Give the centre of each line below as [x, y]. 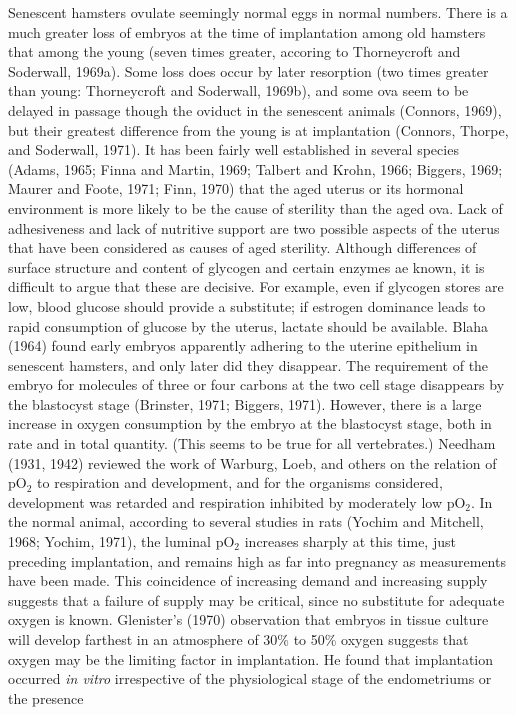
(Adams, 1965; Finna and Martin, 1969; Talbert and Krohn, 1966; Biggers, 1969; [255, 168]
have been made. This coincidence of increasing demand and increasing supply [248, 580]
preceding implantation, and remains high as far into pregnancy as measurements [257, 560]
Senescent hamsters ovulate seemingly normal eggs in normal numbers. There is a [258, 12]
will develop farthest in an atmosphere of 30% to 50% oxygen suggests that [238, 639]
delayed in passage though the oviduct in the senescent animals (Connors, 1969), [255, 109]
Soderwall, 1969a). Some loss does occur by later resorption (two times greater [248, 70]
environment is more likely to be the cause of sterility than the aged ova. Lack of [255, 207]
